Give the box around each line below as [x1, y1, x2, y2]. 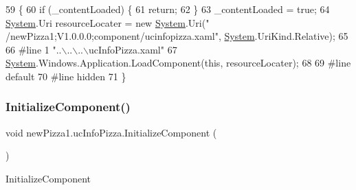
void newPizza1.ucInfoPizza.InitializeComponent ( [5, 125, 217, 139]
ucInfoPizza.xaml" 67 [88, 42, 177, 56]
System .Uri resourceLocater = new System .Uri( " [5, 15, 210, 29]
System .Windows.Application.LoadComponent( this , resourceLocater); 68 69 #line [5, 56, 351, 70]
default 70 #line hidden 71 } [5, 69, 126, 83]
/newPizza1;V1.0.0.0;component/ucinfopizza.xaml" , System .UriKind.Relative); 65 [5, 29, 348, 43]
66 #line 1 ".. [5, 42, 62, 56]
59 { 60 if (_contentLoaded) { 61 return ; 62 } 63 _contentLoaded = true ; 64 [5, 2, 330, 16]
